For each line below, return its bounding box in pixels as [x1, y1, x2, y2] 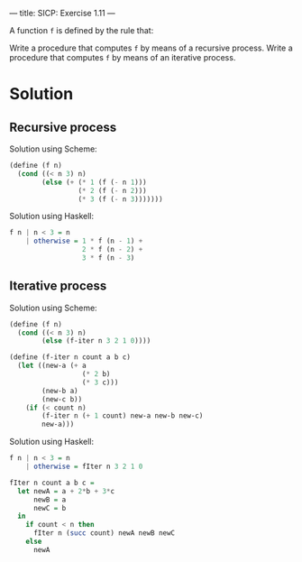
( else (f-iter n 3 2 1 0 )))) [41, 336, 151, 345]
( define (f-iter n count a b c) [9, 353, 131, 362]
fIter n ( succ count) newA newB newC [32, 529, 176, 538]
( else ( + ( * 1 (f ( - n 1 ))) [41, 178, 147, 187]
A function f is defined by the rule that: [9, 25, 154, 35]
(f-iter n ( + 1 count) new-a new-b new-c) [41, 411, 204, 420]
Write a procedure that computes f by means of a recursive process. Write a [9, 42, 293, 53]
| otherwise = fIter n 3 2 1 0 [25, 462, 143, 472]
